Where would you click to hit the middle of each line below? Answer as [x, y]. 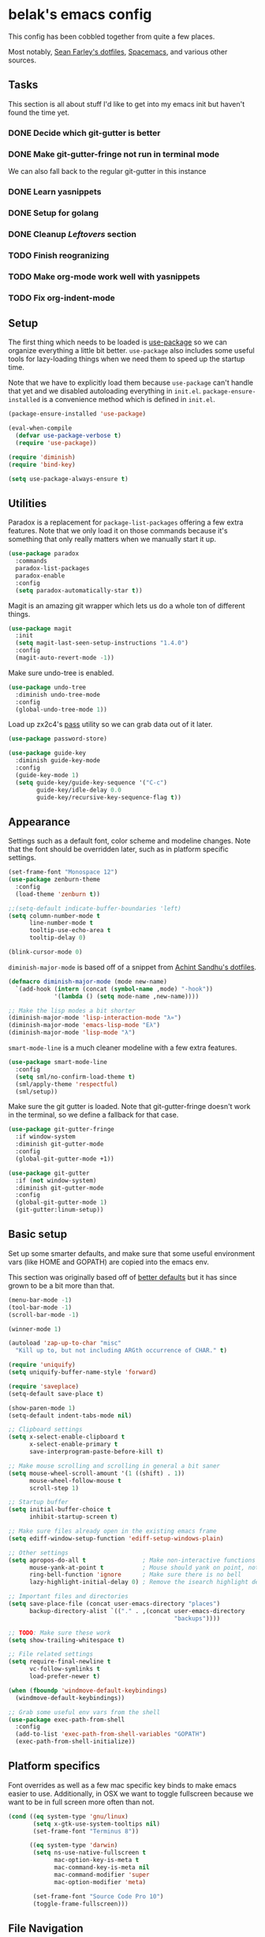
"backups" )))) [197, 1618]
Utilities [28, 503]
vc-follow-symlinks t [65, 1669]
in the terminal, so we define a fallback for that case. [93, 1115]
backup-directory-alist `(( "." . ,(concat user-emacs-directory [137, 1611]
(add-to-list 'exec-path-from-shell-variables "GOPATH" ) [111, 1734]
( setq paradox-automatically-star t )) [79, 590]
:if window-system [46, 1137]
